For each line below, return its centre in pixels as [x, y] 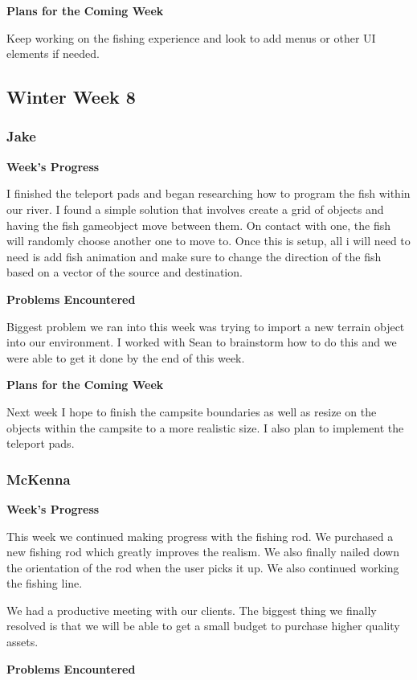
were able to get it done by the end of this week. [126, 357]
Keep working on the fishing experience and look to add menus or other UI [191, 37]
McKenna [39, 479]
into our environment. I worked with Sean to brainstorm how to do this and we [202, 342]
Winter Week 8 [71, 97]
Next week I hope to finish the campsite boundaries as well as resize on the [192, 411]
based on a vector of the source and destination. [125, 272]
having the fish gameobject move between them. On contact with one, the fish [199, 225]
